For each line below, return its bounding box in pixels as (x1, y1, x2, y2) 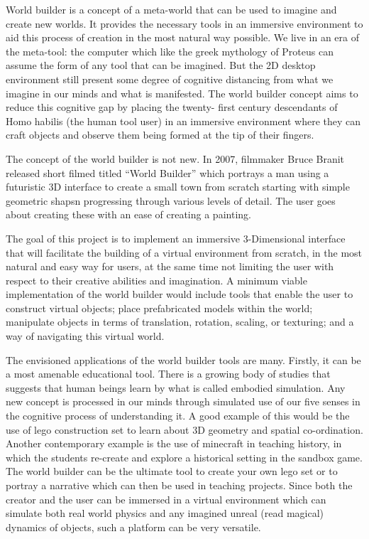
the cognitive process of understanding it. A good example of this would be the (6, 408, 350, 423)
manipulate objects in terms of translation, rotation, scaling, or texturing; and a (6, 314, 354, 329)
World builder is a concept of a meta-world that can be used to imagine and (6, 2, 337, 16)
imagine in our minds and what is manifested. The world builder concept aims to (6, 85, 358, 100)
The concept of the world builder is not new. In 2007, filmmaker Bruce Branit (6, 151, 345, 166)
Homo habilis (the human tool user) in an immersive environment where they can (6, 113, 361, 128)
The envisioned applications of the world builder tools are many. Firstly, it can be (6, 352, 361, 367)
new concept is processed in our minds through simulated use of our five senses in (6, 394, 360, 409)
